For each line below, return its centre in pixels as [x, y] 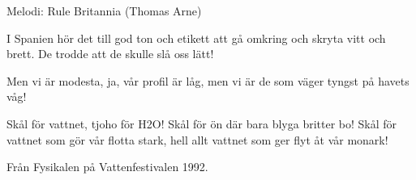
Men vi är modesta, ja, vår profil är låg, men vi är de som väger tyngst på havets [208, 80]
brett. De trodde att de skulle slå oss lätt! [110, 54]
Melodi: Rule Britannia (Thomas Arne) [104, 10]
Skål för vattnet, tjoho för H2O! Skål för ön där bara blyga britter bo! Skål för [202, 123]
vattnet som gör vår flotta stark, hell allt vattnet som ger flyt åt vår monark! [197, 139]
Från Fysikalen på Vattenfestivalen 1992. [107, 167]
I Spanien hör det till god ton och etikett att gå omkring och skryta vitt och [196, 38]
